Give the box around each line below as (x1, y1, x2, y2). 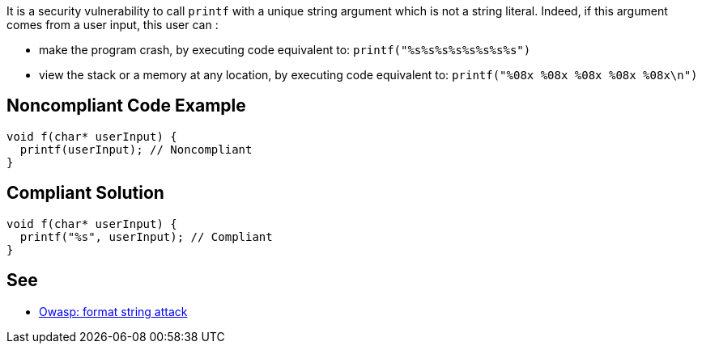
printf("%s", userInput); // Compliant (19, 230, 273, 243)
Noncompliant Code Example (6, 95, 246, 116)
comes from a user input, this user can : (6, 18, 219, 32)
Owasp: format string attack (39, 304, 188, 318)
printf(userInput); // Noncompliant (19, 142, 253, 156)
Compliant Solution (6, 183, 164, 204)
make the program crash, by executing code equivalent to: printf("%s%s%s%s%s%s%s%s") (39, 43, 531, 57)
